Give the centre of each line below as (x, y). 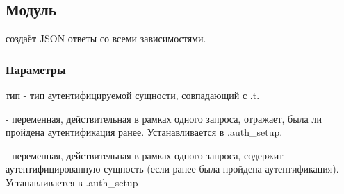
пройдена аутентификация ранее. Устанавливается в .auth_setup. (144, 132)
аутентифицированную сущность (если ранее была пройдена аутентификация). (172, 169)
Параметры (36, 69)
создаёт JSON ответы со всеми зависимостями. (106, 38)
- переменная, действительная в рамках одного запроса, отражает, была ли (164, 118)
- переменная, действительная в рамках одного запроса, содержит (145, 155)
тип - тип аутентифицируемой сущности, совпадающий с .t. (133, 95)
